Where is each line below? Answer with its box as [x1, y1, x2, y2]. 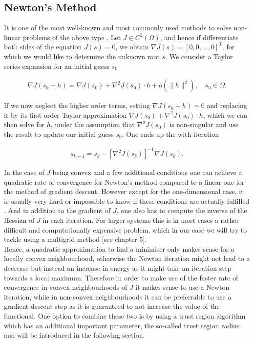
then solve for [4, 119, 44, 129]
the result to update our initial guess [4, 129, 114, 139]
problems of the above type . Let [22, 32, 121, 42]
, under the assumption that [50, 119, 135, 129]
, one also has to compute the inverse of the [116, 205, 247, 215]
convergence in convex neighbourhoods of [4, 282, 127, 292]
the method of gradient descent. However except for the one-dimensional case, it [4, 186, 244, 196]
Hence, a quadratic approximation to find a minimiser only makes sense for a [4, 243, 234, 254]
